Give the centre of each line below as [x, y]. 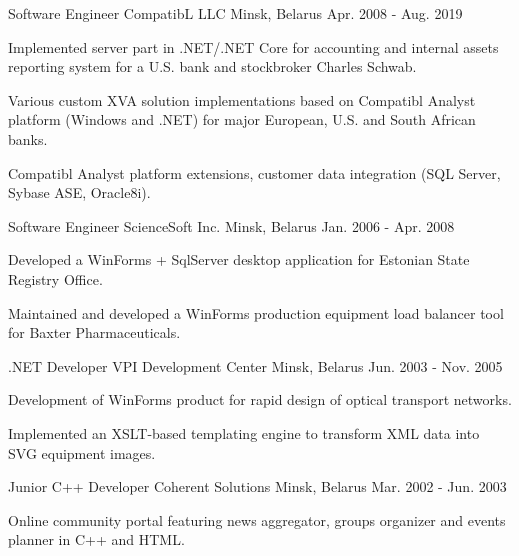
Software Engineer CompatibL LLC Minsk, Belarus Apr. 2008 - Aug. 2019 [235, 13]
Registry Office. [55, 278]
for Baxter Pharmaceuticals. [94, 332]
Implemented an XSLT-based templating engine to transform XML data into [244, 432]
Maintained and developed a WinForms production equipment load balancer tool [256, 312]
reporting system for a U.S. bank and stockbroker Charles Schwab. [212, 66]
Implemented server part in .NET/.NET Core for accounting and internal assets [253, 46]
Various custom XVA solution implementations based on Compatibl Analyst [242, 99]
